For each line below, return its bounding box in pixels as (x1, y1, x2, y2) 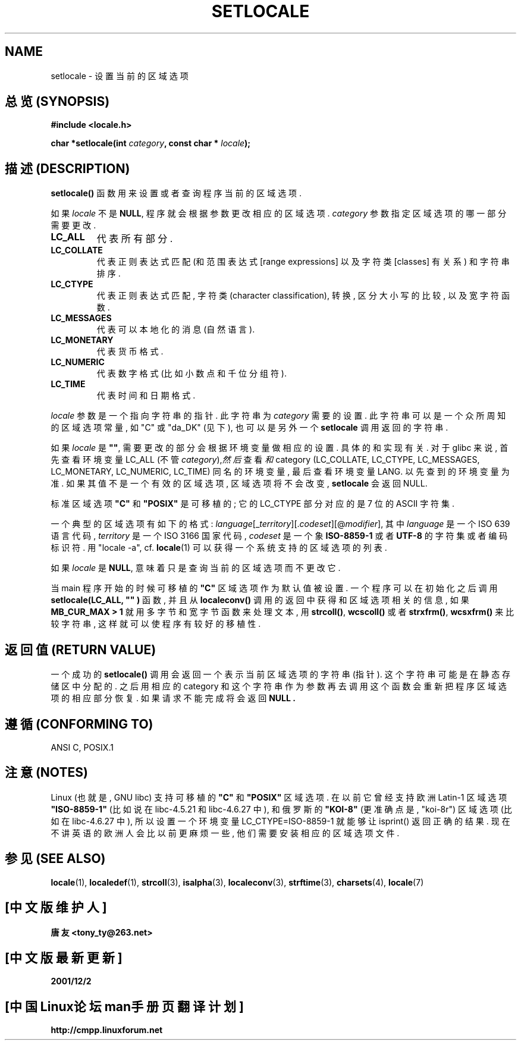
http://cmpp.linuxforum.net (51, 1025, 163, 1035)
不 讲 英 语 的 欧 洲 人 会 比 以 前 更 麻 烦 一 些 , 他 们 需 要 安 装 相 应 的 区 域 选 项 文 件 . (51, 827, 400, 838)
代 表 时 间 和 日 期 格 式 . (96, 390, 196, 401)
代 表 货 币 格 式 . (96, 346, 164, 357)
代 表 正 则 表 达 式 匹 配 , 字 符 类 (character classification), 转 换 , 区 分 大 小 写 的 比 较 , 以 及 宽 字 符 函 (96, 290, 510, 301)
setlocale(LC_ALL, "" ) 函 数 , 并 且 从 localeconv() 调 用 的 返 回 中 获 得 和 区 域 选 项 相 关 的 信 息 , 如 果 (51, 595, 469, 605)
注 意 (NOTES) (5, 765, 88, 780)
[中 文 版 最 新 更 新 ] (5, 950, 123, 965)
